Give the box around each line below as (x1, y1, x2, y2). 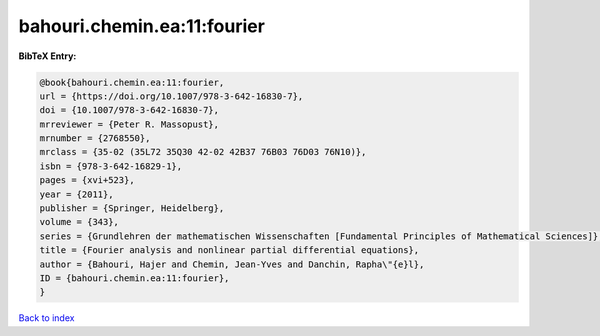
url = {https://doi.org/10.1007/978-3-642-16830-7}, (39, 90, 304, 102)
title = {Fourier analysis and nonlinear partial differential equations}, (39, 245, 420, 256)
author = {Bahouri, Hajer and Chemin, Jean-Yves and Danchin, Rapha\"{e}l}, (39, 258, 425, 270)
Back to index (18, 312, 75, 324)
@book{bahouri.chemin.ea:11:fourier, (39, 76, 225, 88)
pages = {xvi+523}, (39, 175, 135, 186)
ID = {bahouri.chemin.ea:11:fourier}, (39, 273, 230, 284)
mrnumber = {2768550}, (39, 133, 151, 144)
